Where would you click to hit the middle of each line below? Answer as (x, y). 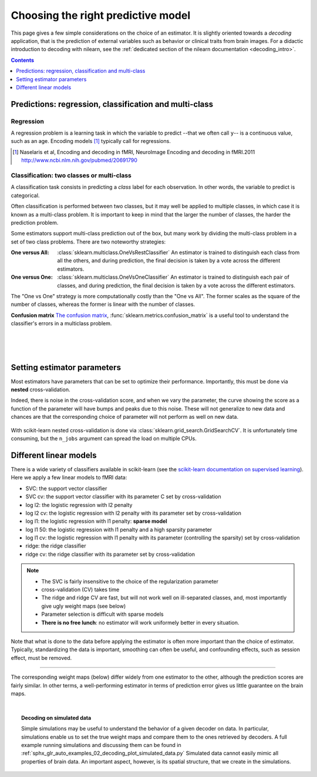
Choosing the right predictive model (101, 15)
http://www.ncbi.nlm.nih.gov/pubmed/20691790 (80, 160)
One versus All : (30, 252)
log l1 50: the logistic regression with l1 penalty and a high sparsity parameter (119, 529)
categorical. (25, 195)
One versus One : (32, 277)
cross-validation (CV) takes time (80, 590)
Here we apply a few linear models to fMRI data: (69, 478)
